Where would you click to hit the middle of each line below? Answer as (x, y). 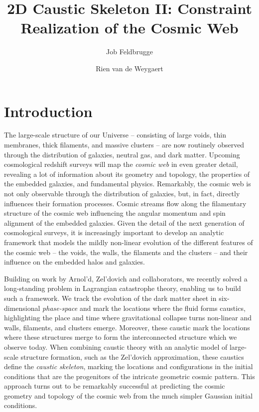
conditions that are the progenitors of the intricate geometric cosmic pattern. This (129, 376)
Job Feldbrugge (129, 52)
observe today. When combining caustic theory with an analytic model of (116, 346)
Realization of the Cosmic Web (129, 28)
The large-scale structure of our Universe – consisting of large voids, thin (115, 135)
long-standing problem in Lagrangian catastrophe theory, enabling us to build (123, 288)
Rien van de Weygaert (129, 68)
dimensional (22, 308)
